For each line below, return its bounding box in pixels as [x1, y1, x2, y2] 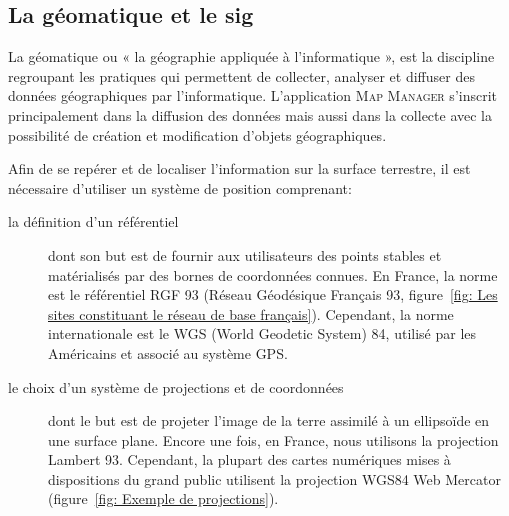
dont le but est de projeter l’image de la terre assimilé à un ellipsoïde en [48, 410, 490, 431]
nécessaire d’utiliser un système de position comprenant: [8, 177, 352, 198]
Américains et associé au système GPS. [48, 342, 288, 363]
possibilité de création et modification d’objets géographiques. [8, 124, 387, 145]
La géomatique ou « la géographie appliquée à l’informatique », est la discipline [8, 46, 495, 67]
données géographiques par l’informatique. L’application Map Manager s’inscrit [8, 85, 498, 106]
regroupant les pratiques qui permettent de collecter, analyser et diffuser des [8, 65, 475, 86]
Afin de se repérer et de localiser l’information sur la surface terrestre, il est [8, 158, 471, 179]
